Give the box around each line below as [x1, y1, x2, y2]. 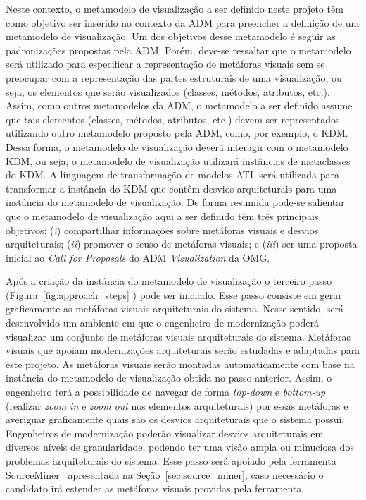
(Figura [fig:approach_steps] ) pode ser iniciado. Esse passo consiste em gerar [6, 287, 342, 302]
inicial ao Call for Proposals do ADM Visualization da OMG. [6, 250, 270, 264]
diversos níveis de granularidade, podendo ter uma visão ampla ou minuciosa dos [6, 439, 354, 454]
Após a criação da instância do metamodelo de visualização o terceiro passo [6, 274, 332, 288]
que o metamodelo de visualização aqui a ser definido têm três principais [6, 208, 319, 223]
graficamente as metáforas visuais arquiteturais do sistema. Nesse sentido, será [6, 301, 344, 316]
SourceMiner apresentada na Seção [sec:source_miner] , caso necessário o [6, 467, 324, 482]
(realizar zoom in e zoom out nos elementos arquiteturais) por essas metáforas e [6, 398, 348, 413]
